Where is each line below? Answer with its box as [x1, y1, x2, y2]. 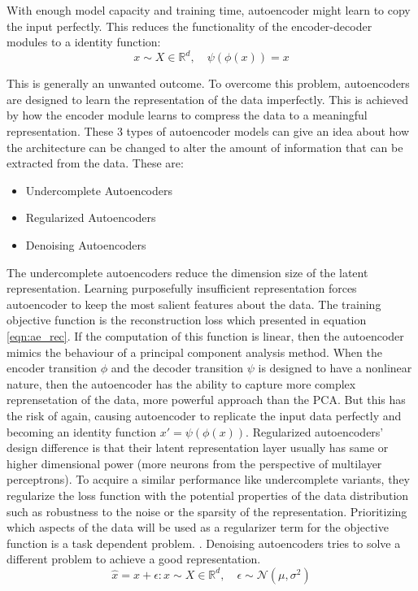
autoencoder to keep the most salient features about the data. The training [7, 295, 381, 312]
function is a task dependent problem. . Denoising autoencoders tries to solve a [7, 534, 401, 551]
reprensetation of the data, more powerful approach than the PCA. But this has [7, 391, 406, 408]
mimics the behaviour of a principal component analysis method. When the [7, 343, 382, 360]
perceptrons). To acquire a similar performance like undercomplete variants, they [7, 471, 410, 488]
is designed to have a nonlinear [258, 359, 412, 376]
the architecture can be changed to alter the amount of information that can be [7, 138, 403, 155]
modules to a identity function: [7, 33, 161, 50]
